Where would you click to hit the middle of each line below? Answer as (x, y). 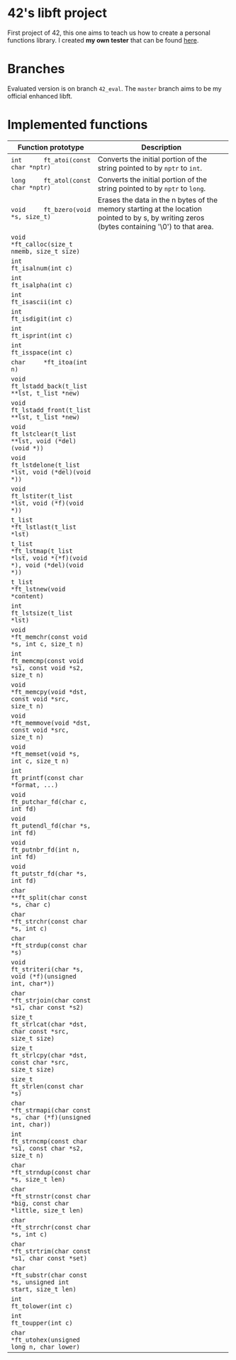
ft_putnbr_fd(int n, (45, 849)
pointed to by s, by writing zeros (151, 218)
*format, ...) (35, 785)
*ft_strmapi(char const (51, 1110)
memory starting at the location (150, 208)
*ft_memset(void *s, (45, 754)
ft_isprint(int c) (42, 335)
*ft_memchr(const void (49, 637)
